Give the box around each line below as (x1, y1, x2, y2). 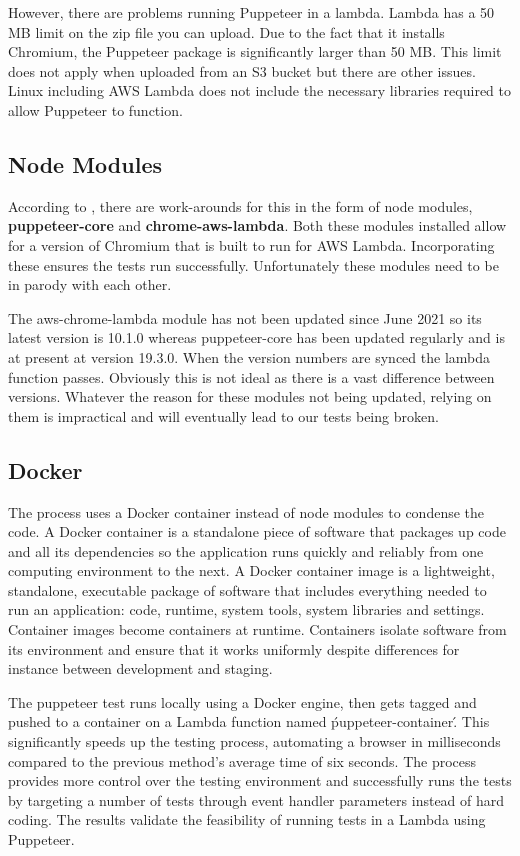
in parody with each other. (8, 274, 172, 295)
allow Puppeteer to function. (8, 99, 183, 120)
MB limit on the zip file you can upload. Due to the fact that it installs (8, 21, 445, 42)
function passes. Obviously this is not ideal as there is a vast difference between (8, 366, 495, 387)
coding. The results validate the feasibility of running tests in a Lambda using (8, 809, 486, 830)
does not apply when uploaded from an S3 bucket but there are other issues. (8, 60, 476, 81)
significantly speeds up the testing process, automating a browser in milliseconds (8, 731, 501, 752)
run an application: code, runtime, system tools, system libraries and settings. (8, 599, 485, 620)
